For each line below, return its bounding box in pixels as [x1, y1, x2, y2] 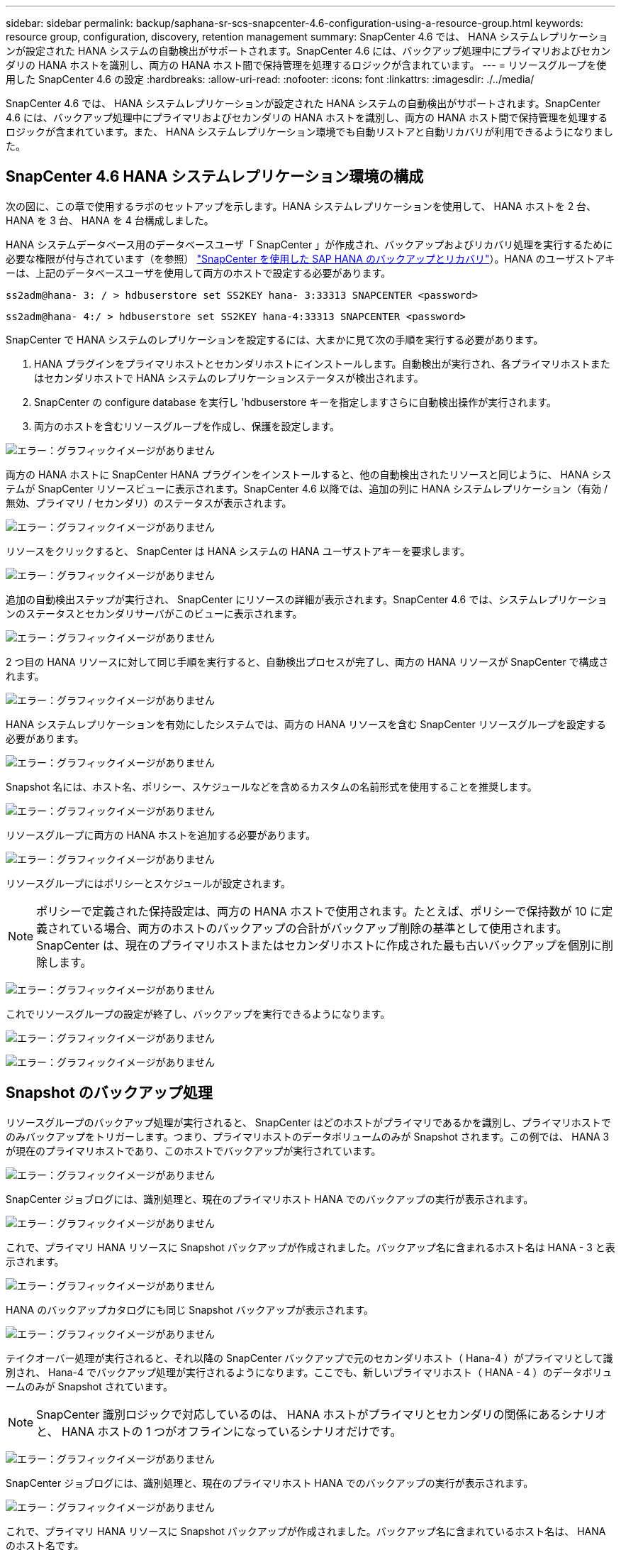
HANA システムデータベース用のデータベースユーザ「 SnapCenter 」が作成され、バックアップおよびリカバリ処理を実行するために [6, 238, 613, 251]
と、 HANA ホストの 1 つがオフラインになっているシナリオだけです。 [36, 1424, 402, 1439]
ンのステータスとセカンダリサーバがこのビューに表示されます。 [6, 607, 303, 620]
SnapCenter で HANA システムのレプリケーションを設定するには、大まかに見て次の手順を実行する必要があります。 [6, 333, 544, 346]
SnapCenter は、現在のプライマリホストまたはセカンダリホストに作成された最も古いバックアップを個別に [36, 938, 602, 952]
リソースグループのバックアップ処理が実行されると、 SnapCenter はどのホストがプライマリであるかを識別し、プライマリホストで [6, 1116, 611, 1128]
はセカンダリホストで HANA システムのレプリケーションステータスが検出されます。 [34, 371, 424, 384]
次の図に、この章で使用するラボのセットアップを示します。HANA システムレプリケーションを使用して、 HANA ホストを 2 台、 [6, 199, 597, 212]
